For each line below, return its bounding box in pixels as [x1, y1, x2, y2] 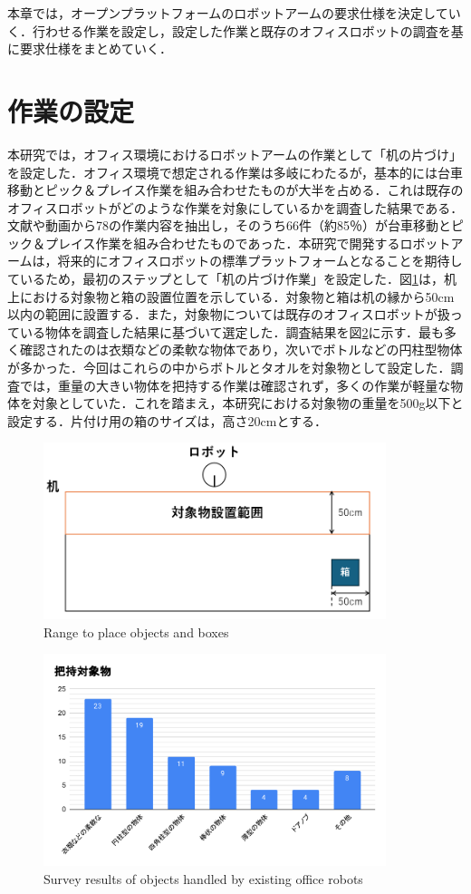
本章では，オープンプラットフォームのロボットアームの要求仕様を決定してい [7, 4, 461, 22]
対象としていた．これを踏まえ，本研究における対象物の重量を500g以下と [32, 394, 464, 413]
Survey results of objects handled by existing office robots [43, 869, 363, 888]
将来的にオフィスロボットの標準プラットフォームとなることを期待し [57, 251, 463, 270]
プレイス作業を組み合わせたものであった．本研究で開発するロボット [44, 233, 451, 252]
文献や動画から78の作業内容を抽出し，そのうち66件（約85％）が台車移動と [7, 216, 451, 235]
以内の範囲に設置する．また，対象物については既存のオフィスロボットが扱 [7, 305, 450, 324]
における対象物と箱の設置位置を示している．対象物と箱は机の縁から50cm [19, 287, 455, 306]
